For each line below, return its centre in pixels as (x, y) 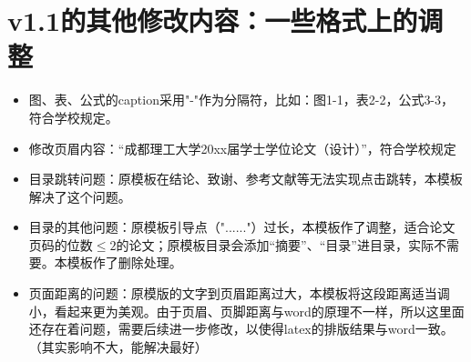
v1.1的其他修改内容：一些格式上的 (213, 20)
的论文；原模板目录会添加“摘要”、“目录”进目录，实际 (275, 244)
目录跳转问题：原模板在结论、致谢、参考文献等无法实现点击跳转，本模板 (246, 179)
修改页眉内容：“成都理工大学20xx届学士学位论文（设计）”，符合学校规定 (242, 148)
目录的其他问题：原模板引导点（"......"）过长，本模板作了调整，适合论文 (242, 227)
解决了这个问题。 (80, 196)
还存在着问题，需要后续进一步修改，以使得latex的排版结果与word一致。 (241, 329)
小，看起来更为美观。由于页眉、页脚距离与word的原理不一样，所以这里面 (246, 311)
